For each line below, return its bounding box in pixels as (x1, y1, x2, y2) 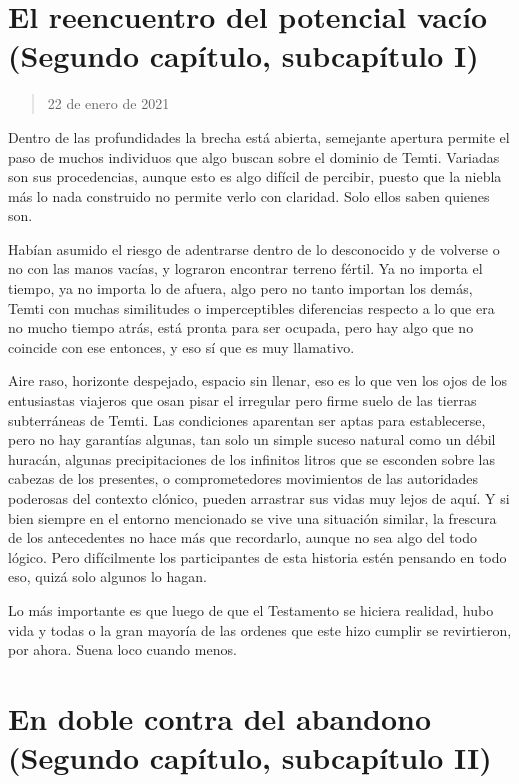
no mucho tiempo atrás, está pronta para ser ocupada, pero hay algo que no (8, 317, 474, 338)
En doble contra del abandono (8, 697, 432, 738)
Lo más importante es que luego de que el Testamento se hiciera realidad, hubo (8, 599, 494, 620)
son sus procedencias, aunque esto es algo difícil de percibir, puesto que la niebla (8, 166, 502, 187)
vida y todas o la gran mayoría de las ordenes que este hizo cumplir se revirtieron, (8, 619, 512, 640)
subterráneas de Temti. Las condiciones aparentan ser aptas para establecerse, (8, 409, 486, 430)
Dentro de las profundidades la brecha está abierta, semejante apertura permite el (8, 126, 510, 147)
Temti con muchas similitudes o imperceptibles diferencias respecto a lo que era (8, 297, 495, 318)
